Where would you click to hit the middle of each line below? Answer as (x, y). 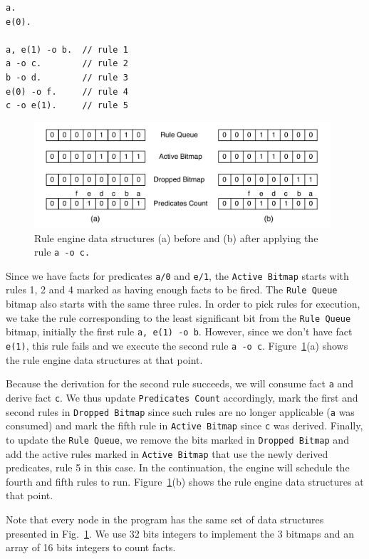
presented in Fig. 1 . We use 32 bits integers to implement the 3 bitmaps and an (180, 533)
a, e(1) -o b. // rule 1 (67, 49)
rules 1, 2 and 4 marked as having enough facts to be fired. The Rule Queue (172, 289)
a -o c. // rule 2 (67, 64)
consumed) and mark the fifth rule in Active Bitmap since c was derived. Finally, (184, 425)
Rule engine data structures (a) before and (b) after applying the (176, 237)
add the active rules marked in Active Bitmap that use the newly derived (167, 453)
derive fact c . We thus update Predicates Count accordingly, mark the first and (182, 397)
